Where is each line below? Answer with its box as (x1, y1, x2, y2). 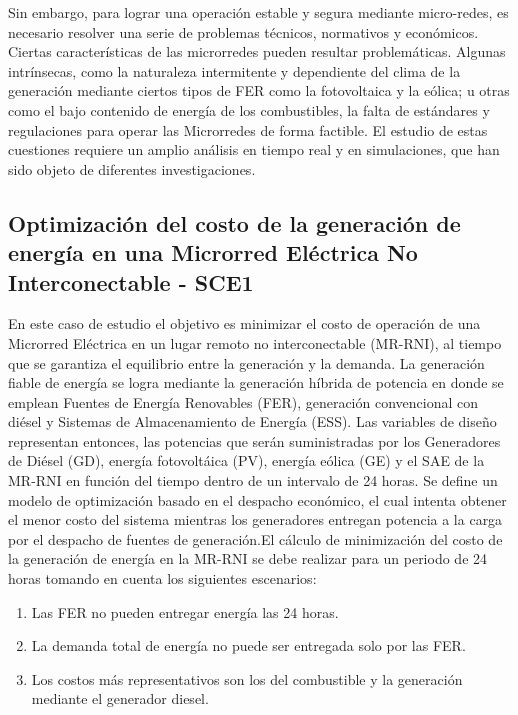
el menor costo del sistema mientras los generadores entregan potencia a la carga (8, 509, 503, 530)
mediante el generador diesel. (31, 688, 209, 709)
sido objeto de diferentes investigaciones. (8, 158, 256, 179)
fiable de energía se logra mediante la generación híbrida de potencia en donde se (8, 372, 504, 393)
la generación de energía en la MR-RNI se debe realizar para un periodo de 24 (8, 548, 488, 569)
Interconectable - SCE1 (8, 266, 254, 297)
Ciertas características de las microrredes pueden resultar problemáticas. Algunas (8, 41, 506, 62)
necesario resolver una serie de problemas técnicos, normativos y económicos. (8, 21, 479, 42)
